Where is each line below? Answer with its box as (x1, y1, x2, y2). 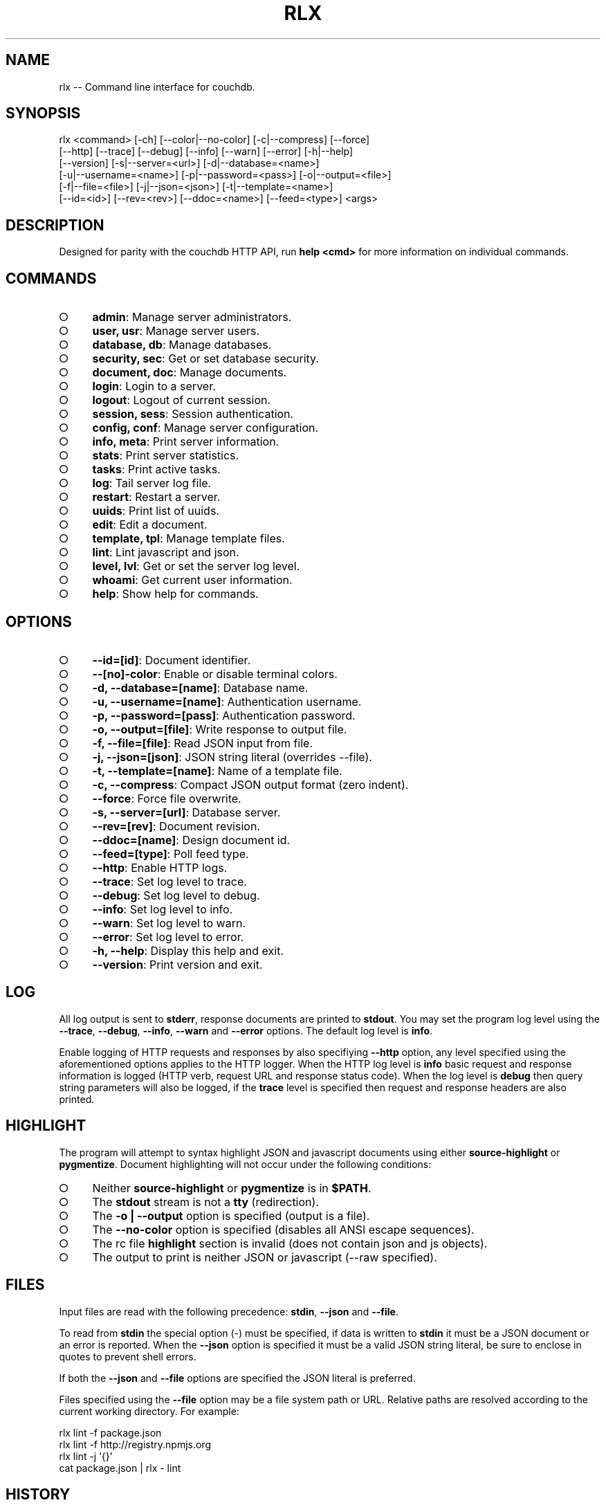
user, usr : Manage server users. (92, 324, 260, 338)
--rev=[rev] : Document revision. (92, 819, 260, 833)
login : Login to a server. (92, 379, 216, 394)
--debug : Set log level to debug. (92, 888, 260, 902)
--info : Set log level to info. (92, 902, 233, 916)
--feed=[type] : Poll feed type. (92, 846, 249, 861)
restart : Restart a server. (92, 490, 221, 504)
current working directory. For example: (59, 1405, 239, 1417)
